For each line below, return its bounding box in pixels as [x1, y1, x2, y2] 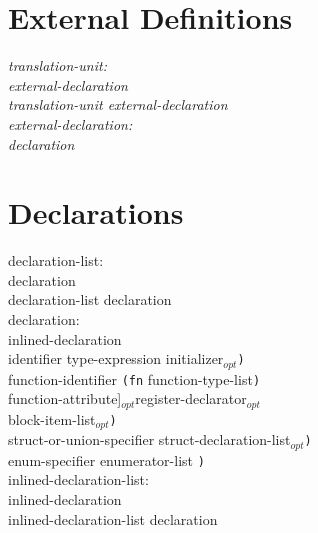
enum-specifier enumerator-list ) [8, 449, 205, 470]
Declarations [8, 192, 184, 233]
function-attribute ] [8, 388, 122, 409]
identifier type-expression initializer [8, 348, 224, 369]
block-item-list [8, 408, 96, 429]
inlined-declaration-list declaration [8, 508, 218, 529]
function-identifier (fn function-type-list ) [8, 368, 261, 389]
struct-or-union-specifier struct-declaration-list [8, 429, 291, 450]
